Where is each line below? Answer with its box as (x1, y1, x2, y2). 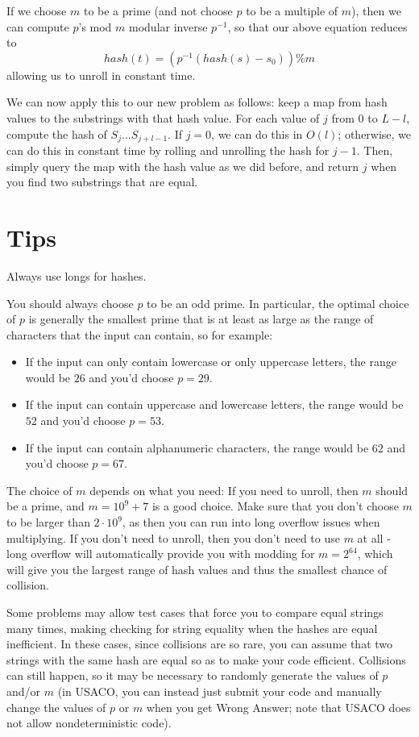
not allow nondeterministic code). (6, 714, 172, 731)
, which (357, 545, 393, 562)
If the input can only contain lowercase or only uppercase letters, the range (25, 353, 396, 370)
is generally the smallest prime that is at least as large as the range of (28, 310, 374, 327)
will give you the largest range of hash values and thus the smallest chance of (6, 560, 388, 577)
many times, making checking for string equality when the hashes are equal (6, 619, 378, 636)
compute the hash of (6, 125, 107, 142)
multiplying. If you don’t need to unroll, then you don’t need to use (6, 529, 340, 546)
